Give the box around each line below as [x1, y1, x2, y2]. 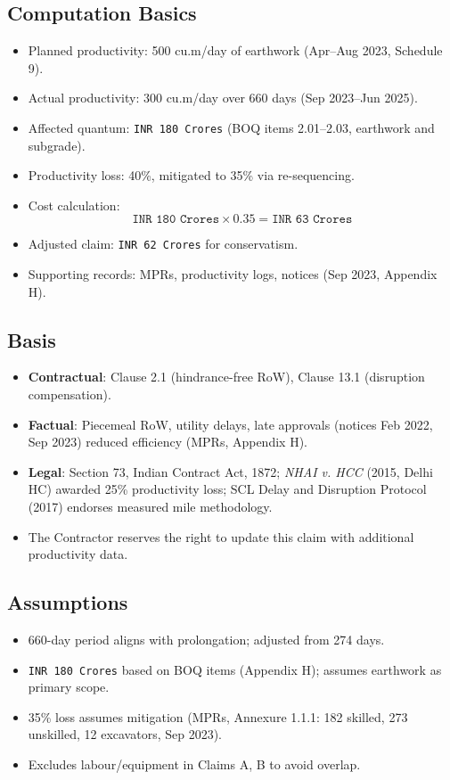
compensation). [28, 385, 111, 404]
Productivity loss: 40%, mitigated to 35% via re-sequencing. [28, 166, 355, 185]
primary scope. [28, 677, 110, 696]
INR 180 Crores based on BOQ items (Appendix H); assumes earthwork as [28, 660, 442, 678]
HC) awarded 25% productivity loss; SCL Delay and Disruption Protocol [28, 480, 427, 498]
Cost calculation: [28, 195, 120, 214]
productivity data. [28, 545, 128, 563]
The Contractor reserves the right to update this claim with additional [28, 527, 414, 546]
